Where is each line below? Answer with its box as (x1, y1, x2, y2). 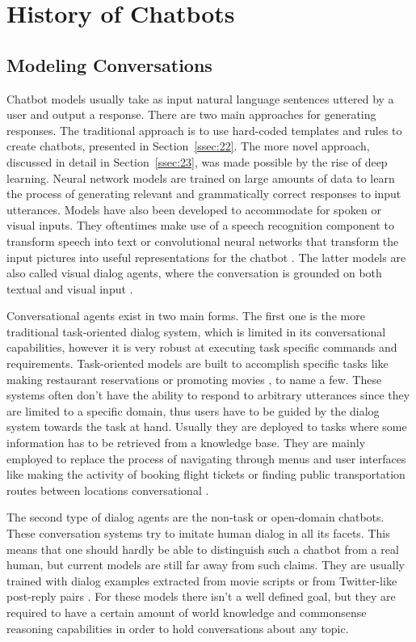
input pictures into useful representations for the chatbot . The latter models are (6, 248, 406, 265)
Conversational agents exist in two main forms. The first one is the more (6, 307, 365, 324)
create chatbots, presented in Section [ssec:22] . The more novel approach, (6, 137, 370, 154)
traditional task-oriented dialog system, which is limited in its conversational (6, 323, 386, 340)
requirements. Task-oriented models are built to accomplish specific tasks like (6, 355, 389, 372)
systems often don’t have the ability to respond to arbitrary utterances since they (6, 386, 410, 403)
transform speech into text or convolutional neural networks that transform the (6, 232, 399, 249)
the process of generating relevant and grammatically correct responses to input (6, 185, 401, 202)
